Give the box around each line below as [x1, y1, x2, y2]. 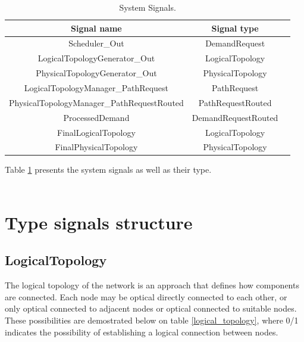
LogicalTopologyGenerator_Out [37, 52, 155, 64]
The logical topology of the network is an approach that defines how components [5, 279, 299, 291]
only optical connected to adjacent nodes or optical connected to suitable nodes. [5, 302, 297, 315]
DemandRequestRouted [192, 111, 278, 123]
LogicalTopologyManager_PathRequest [24, 81, 169, 94]
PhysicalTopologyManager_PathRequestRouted [9, 96, 184, 108]
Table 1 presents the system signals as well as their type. [5, 163, 212, 176]
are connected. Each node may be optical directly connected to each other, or [5, 290, 287, 303]
